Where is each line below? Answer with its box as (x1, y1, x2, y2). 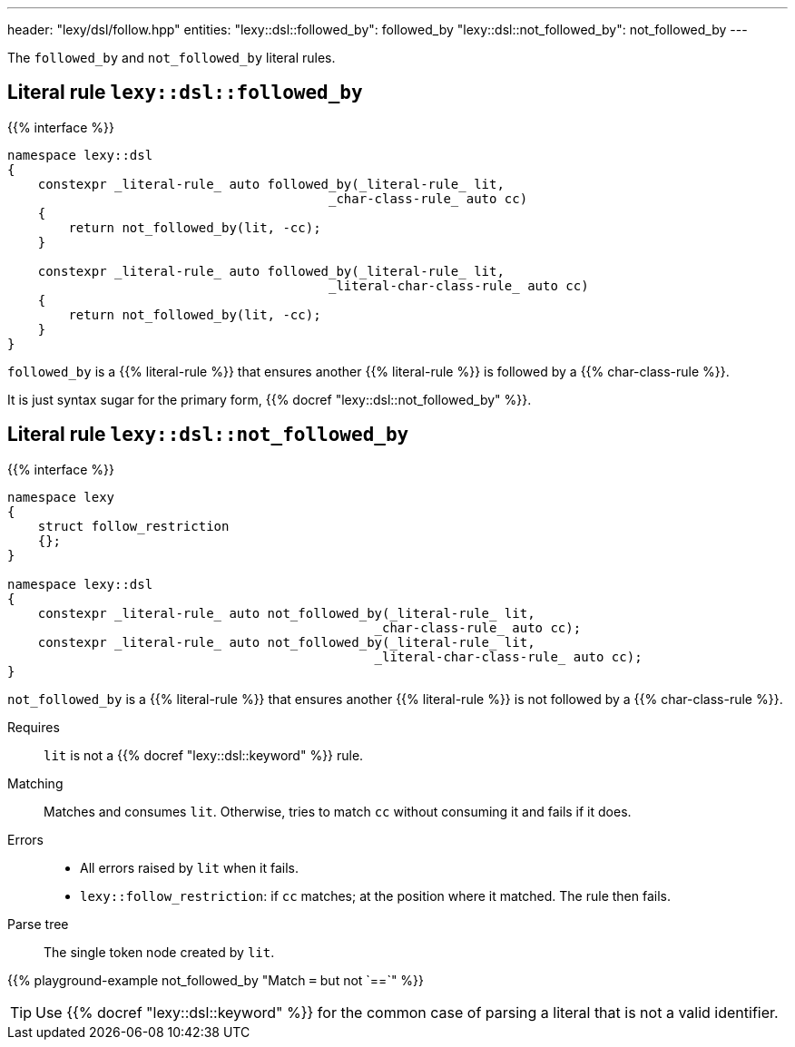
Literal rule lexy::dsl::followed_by (7, 81, 363, 104)
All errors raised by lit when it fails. (80, 859, 299, 876)
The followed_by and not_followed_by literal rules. (7, 50, 336, 65)
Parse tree (7, 915, 69, 932)
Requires (7, 719, 60, 735)
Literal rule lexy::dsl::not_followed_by (7, 423, 409, 446)
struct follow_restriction (37, 518, 230, 533)
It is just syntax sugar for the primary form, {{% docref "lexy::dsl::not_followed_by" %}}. (7, 391, 532, 407)
